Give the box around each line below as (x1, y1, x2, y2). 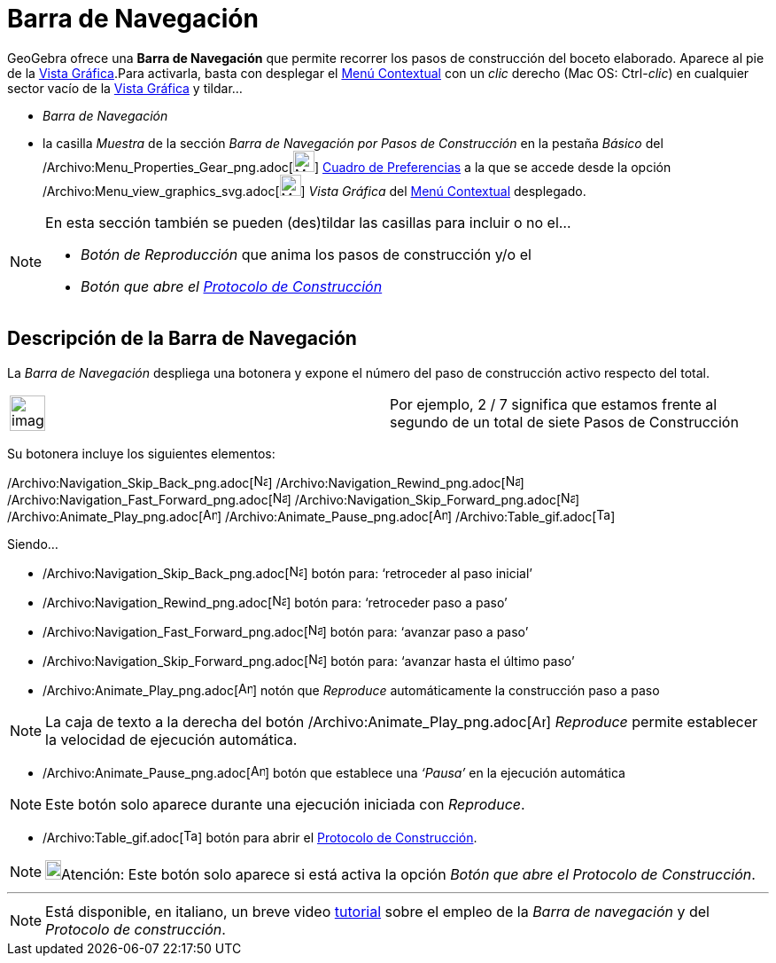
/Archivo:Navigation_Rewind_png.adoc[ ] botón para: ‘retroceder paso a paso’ (43, 594, 508, 610)
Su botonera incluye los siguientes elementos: (7, 445, 275, 461)
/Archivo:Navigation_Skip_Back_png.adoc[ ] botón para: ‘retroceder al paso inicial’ (43, 565, 532, 581)
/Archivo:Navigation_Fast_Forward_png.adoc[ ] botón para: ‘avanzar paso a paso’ (43, 623, 529, 639)
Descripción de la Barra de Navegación (7, 327, 357, 350)
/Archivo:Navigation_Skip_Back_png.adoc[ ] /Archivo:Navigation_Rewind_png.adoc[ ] (7, 474, 524, 490)
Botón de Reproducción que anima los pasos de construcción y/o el (81, 245, 532, 263)
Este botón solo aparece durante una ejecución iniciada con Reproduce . (45, 795, 525, 813)
